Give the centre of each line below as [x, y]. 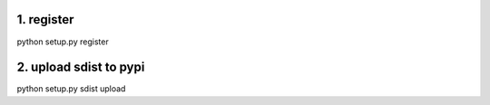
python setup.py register [63, 42]
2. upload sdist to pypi [81, 67]
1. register [45, 19]
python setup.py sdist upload [71, 89]
